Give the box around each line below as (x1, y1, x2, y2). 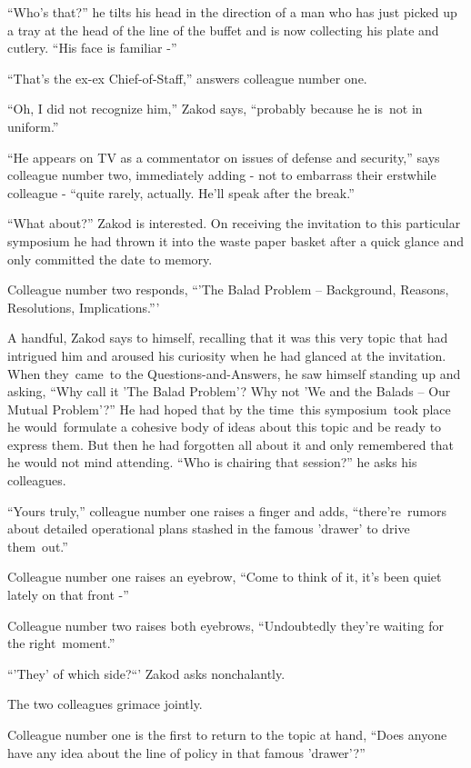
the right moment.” (7, 633, 115, 653)
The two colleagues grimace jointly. (7, 694, 203, 713)
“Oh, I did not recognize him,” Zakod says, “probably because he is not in (7, 99, 423, 118)
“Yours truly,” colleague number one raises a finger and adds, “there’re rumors (7, 501, 446, 520)
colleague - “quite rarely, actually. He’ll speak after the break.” (7, 183, 355, 202)
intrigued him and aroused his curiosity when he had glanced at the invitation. (7, 345, 446, 364)
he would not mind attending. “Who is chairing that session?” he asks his (7, 453, 417, 472)
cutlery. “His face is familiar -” (7, 38, 177, 57)
